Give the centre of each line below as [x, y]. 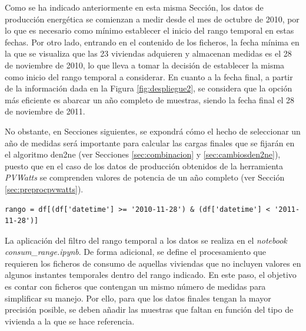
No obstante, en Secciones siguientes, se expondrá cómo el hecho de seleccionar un [153, 131]
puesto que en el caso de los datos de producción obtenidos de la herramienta [144, 165]
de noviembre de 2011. [45, 111]
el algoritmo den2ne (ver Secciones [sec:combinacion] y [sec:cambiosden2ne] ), [143, 154]
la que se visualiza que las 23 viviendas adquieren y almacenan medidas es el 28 [148, 53]
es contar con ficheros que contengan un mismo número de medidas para [135, 286]
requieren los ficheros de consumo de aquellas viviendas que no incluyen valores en [153, 263]
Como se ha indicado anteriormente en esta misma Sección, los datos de [134, 7]
